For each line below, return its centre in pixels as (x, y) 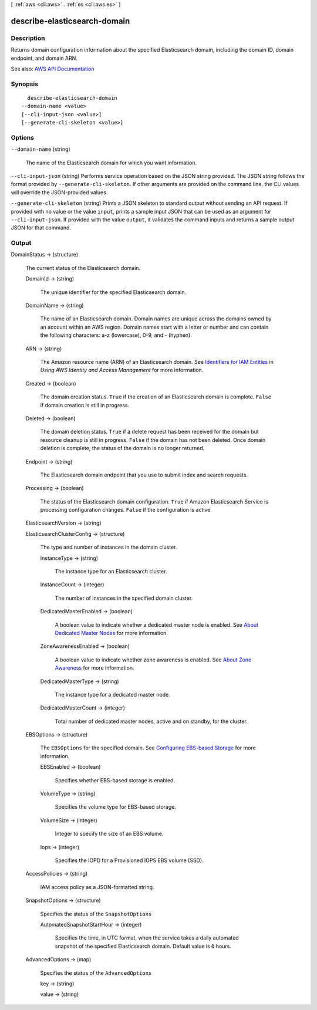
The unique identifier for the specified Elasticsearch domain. (113, 292)
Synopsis (24, 84)
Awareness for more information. (95, 668)
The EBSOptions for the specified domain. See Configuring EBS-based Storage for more (148, 748)
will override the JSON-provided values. (59, 192)
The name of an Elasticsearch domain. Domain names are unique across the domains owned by (156, 319)
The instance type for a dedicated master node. (112, 694)
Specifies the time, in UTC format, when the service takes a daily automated (147, 938)
